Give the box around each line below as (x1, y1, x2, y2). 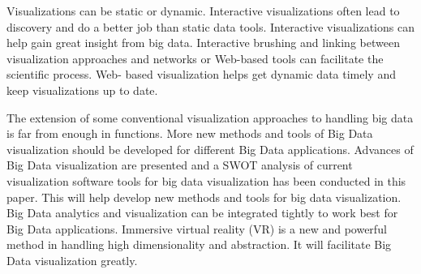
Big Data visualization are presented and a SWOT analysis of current (6, 156, 353, 173)
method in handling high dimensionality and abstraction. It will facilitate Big (6, 236, 392, 253)
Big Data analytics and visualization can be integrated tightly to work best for (6, 204, 398, 221)
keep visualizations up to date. (6, 81, 158, 98)
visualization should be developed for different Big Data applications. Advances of (6, 140, 414, 157)
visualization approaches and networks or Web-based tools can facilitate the (6, 49, 384, 66)
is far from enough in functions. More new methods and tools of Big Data (6, 125, 373, 142)
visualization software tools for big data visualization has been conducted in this (6, 172, 406, 189)
